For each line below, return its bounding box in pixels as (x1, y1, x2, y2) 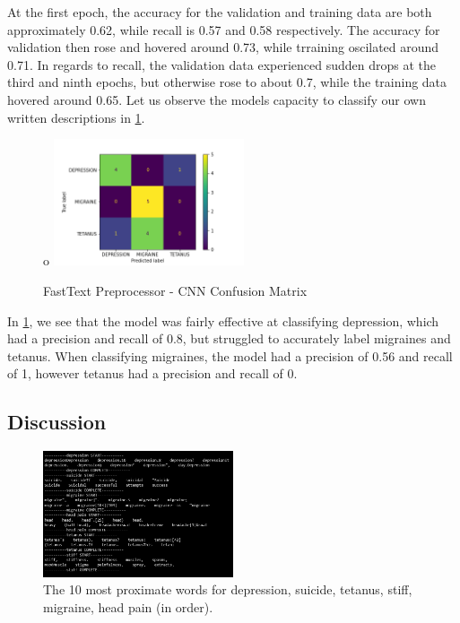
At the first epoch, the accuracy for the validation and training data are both (7, 3, 432, 21)
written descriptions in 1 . (7, 108, 145, 126)
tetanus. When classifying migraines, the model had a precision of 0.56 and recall (7, 346, 453, 365)
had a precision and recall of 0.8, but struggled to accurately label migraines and (7, 329, 451, 348)
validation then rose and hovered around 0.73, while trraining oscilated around (7, 38, 439, 56)
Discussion (7, 408, 107, 436)
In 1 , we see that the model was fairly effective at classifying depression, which (7, 311, 439, 330)
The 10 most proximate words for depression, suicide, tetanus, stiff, (43, 580, 412, 599)
